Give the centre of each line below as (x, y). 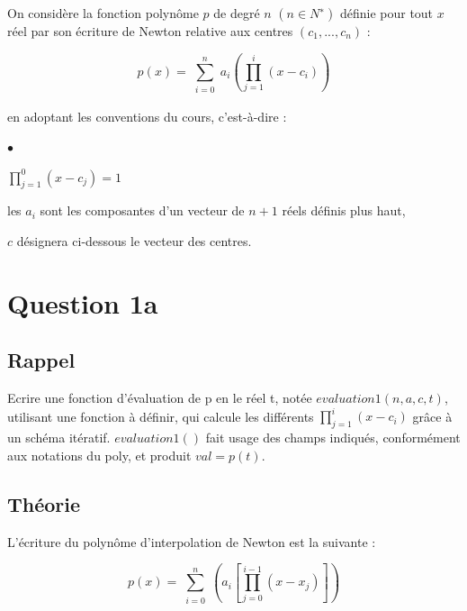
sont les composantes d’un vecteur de (142, 210)
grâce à (432, 416)
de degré (237, 13)
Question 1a (83, 302)
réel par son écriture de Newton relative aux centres (150, 31)
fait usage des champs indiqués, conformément (333, 438)
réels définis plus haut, (344, 210)
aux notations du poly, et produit (99, 455)
